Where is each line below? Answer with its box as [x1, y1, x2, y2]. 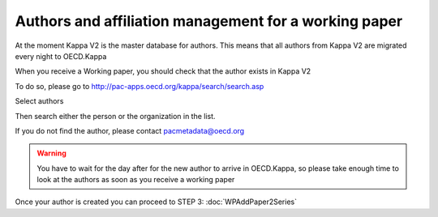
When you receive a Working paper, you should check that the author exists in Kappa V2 [15, 66, 311, 76]
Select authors [15, 96, 64, 106]
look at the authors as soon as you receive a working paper [36, 175, 235, 185]
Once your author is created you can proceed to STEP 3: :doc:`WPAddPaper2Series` [15, 197, 298, 206]
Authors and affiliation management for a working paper [15, 12, 403, 30]
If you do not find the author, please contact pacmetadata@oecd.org [15, 126, 245, 135]
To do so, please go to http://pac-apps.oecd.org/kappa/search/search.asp [15, 81, 264, 91]
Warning [36, 148, 67, 158]
